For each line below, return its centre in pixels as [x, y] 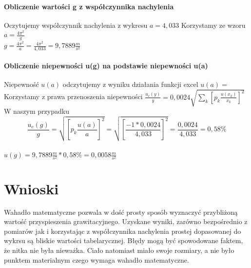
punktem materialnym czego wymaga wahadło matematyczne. [97, 259]
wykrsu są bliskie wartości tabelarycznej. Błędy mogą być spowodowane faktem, [124, 240]
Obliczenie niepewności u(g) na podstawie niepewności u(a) [106, 65]
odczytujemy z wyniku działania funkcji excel [130, 84]
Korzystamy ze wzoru [213, 25]
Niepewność [21, 84]
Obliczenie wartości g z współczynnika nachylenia [89, 6]
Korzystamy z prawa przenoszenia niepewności [73, 96]
